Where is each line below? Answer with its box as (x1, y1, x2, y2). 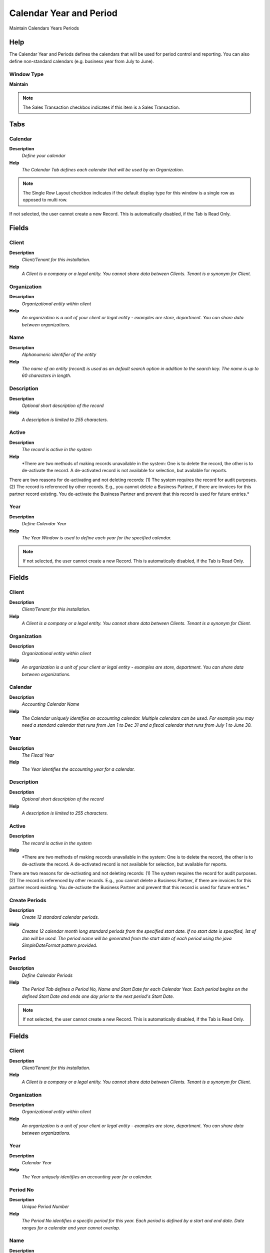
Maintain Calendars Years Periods (9, 25, 79, 31)
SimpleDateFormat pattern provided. (21, 942, 97, 948)
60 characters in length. (21, 372, 71, 378)
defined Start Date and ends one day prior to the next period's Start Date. (21, 993, 174, 999)
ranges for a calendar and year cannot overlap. (21, 1224, 120, 1230)
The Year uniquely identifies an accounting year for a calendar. (21, 1173, 152, 1180)
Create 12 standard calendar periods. (21, 914, 99, 920)
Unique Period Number (21, 1203, 69, 1210)
